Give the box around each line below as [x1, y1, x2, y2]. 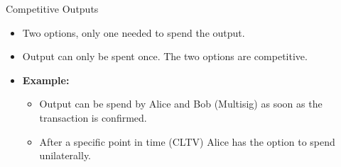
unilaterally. [39, 148, 92, 163]
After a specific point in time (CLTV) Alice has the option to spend [39, 134, 335, 149]
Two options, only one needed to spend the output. [22, 25, 245, 40]
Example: [22, 72, 70, 87]
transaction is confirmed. [39, 110, 147, 125]
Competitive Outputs [6, 1, 99, 16]
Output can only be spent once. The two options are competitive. [22, 49, 308, 64]
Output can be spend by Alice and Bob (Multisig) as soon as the [39, 96, 323, 111]
